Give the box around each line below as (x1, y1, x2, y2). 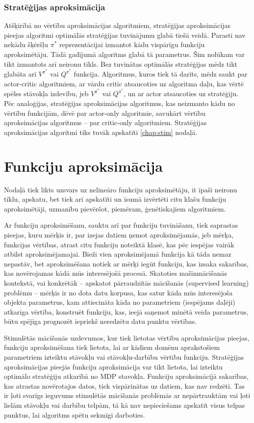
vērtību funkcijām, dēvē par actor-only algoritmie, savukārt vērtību (4, 107, 206, 118)
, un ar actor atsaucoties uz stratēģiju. (124, 88, 239, 99)
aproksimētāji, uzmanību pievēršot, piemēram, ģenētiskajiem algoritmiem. (4, 203, 226, 213)
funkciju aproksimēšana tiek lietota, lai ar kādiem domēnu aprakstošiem (4, 342, 220, 352)
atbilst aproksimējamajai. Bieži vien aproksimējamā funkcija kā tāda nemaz (4, 249, 231, 259)
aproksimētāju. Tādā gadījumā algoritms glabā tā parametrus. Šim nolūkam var (4, 49, 245, 59)
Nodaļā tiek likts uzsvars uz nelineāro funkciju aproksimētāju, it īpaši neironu (4, 184, 237, 194)
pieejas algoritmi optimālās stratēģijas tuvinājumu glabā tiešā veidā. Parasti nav (4, 29, 246, 40)
